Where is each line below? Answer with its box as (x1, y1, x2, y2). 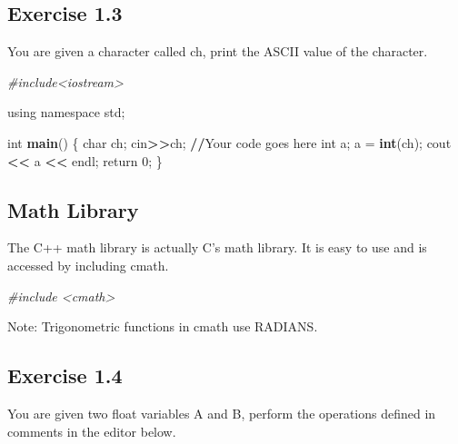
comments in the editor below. (7, 421, 176, 440)
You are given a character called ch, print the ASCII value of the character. (7, 42, 428, 61)
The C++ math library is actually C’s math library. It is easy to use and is (7, 238, 427, 257)
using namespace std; (7, 103, 125, 122)
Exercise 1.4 (7, 361, 123, 390)
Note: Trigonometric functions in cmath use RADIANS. (7, 317, 318, 336)
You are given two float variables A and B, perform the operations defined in (7, 403, 436, 422)
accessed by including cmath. (7, 255, 169, 274)
